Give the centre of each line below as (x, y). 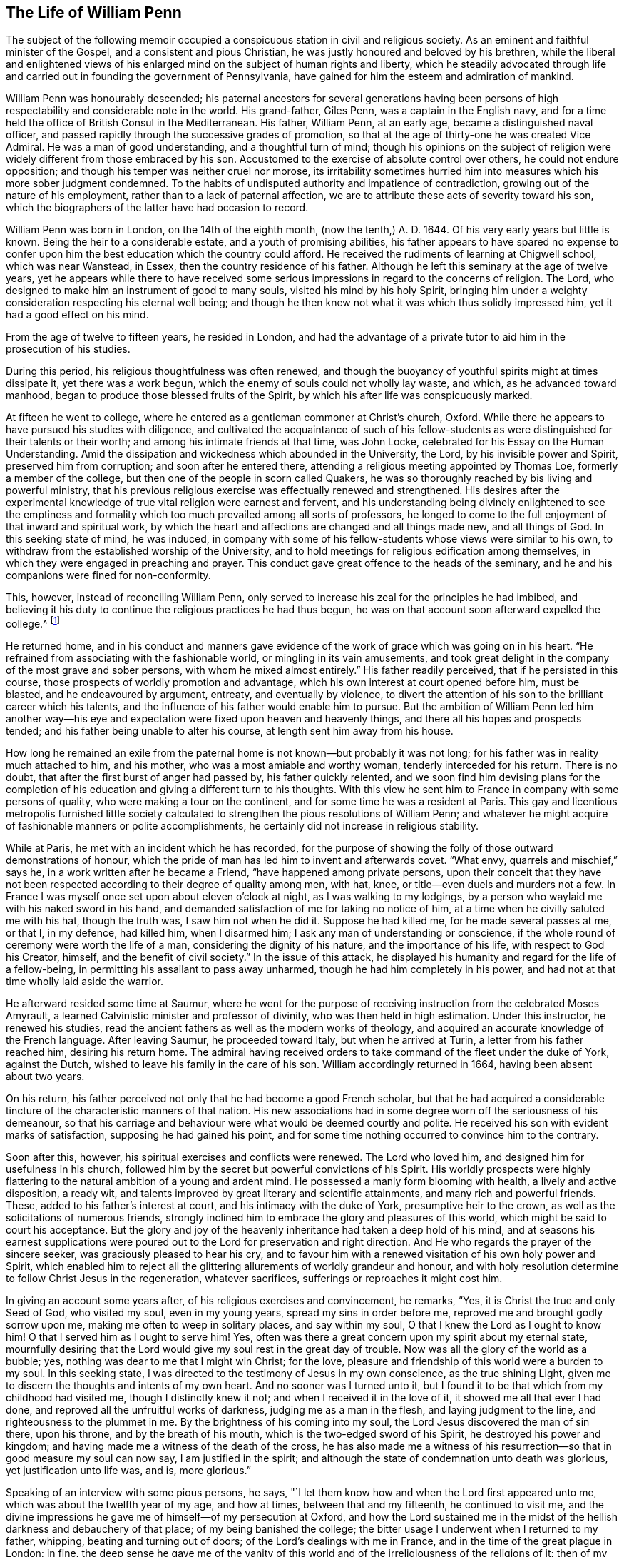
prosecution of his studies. (68, 349)
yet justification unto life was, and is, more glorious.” (128, 1471)
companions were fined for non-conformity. (108, 575)
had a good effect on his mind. (77, 315)
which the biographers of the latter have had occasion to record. (157, 208)
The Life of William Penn (94, 12)
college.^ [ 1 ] (33, 623)
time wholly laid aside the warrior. (85, 982)
